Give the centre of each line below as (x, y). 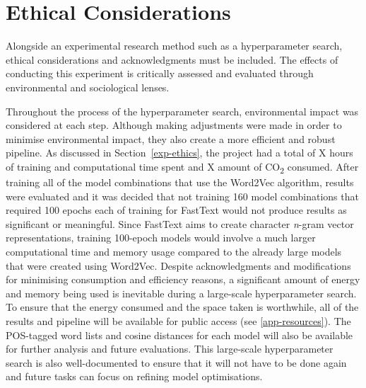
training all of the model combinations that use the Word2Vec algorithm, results (180, 182)
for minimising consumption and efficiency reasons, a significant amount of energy (183, 279)
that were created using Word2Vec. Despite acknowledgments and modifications (178, 265)
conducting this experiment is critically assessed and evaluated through (160, 73)
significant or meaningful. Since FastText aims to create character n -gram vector (180, 223)
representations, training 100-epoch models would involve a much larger (161, 238)
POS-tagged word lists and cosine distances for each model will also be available (179, 335)
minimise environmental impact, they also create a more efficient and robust (171, 138)
